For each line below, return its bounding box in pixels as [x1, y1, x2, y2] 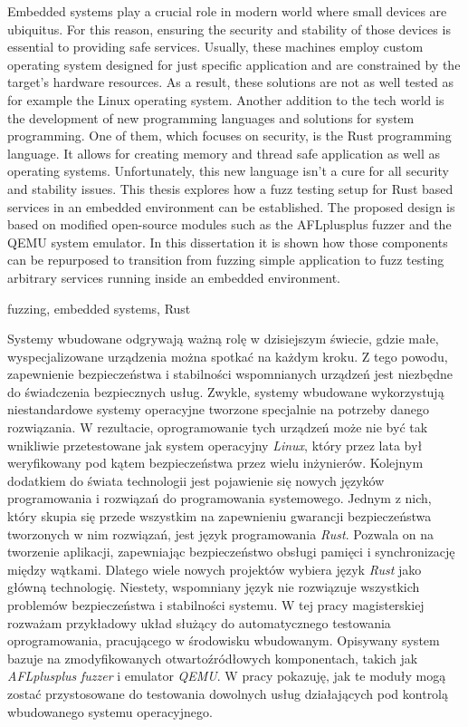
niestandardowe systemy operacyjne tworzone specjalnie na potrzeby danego [7, 400, 429, 419]
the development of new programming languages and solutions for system [7, 108, 415, 127]
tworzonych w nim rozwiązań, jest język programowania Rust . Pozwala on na [7, 524, 435, 543]
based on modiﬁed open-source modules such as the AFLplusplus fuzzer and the [7, 215, 452, 234]
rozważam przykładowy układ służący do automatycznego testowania [7, 613, 391, 632]
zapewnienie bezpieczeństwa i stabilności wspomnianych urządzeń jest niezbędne [7, 364, 453, 383]
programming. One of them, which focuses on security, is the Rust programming [7, 126, 452, 145]
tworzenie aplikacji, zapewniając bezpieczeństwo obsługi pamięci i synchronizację [7, 542, 455, 561]
